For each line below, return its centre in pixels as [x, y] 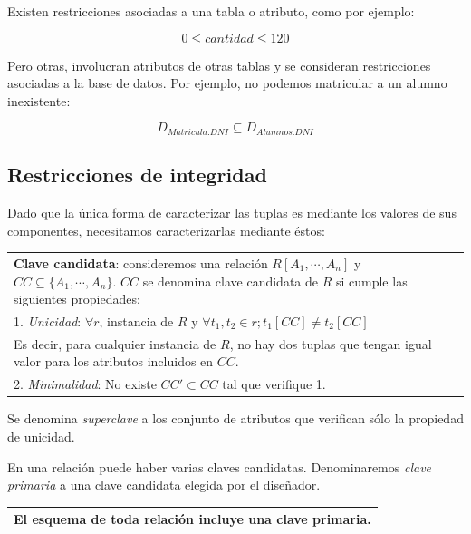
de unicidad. [41, 436]
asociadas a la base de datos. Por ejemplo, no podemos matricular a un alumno [227, 83]
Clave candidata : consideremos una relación [141, 262]
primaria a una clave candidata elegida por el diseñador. [164, 485]
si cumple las [371, 281]
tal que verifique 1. [274, 384]
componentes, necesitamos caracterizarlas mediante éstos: [166, 230]
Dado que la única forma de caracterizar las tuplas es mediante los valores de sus [232, 213]
